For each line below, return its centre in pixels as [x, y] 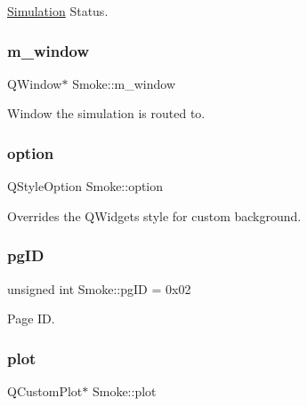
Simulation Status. [58, 11]
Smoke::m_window [124, 83]
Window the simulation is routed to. [106, 113]
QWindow [35, 83]
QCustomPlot [45, 391]
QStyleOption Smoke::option [85, 186]
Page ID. [31, 318]
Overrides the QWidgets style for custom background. [154, 215]
